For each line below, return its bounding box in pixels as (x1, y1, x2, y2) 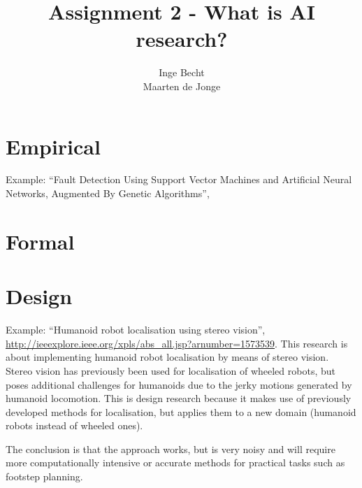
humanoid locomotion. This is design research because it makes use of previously (6, 391, 352, 406)
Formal (6, 227, 75, 255)
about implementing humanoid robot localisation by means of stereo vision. (6, 350, 329, 364)
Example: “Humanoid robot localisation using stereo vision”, (6, 322, 266, 337)
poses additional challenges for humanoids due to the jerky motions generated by (6, 377, 352, 392)
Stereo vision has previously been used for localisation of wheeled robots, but (6, 363, 335, 378)
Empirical (6, 131, 101, 160)
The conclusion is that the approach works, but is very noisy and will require (6, 441, 335, 456)
